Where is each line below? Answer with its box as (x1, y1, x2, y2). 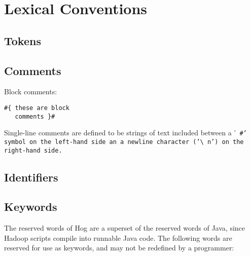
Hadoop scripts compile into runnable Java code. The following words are (4, 232, 232, 243)
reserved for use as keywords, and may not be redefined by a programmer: (4, 242, 234, 253)
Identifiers (4, 169, 58, 185)
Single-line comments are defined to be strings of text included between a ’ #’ (4, 127, 247, 138)
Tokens (4, 32, 41, 48)
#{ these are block (4, 104, 69, 112)
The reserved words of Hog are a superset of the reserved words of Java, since (4, 223, 245, 233)
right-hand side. (4, 147, 62, 154)
